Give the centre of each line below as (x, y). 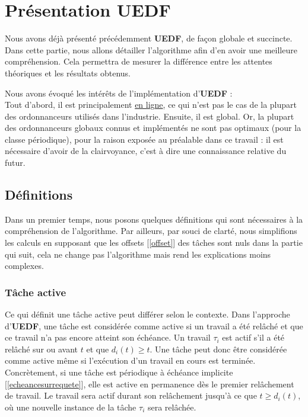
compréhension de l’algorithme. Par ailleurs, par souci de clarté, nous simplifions (151, 231)
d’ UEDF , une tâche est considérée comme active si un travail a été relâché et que (154, 325)
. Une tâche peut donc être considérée (218, 349)
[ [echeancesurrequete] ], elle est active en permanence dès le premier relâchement (150, 384)
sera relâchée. (172, 407)
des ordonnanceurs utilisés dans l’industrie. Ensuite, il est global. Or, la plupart (150, 116)
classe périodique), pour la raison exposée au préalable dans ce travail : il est (144, 139)
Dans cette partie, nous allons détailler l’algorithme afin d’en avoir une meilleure (151, 49)
